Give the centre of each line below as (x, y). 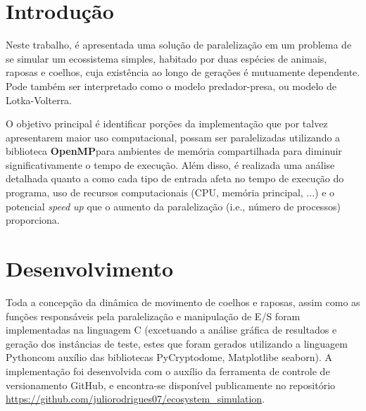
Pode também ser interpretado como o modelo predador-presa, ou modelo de (171, 86)
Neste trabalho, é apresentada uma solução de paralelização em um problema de (179, 45)
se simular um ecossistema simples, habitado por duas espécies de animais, (166, 58)
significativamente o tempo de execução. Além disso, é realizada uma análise (170, 164)
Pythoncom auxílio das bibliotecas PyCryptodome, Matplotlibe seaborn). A (169, 357)
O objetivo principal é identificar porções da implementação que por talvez (167, 124)
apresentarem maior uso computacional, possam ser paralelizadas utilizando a (173, 137)
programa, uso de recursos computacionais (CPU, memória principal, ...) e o (170, 192)
